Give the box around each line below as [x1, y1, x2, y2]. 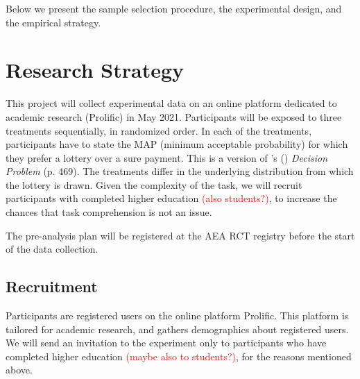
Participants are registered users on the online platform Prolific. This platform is [6, 308, 349, 323]
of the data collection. [6, 242, 98, 256]
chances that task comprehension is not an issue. [6, 205, 212, 219]
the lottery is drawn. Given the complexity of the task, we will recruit [6, 177, 302, 192]
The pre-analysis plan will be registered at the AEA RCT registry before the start [6, 228, 355, 242]
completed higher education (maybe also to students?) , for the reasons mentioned [6, 348, 352, 363]
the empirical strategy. [6, 15, 101, 29]
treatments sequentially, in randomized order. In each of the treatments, [6, 123, 312, 137]
